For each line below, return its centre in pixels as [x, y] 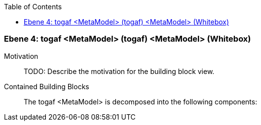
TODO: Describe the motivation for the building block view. [119, 71]
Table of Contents [33, 7]
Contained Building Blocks [47, 86]
